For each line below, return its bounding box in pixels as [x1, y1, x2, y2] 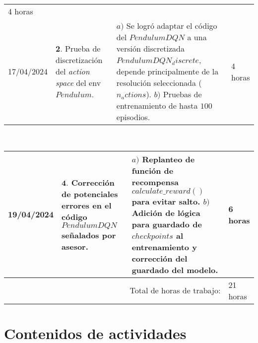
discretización [56, 54, 103, 66]
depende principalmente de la [116, 66, 219, 77]
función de [131, 164, 174, 176]
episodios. [116, 111, 150, 123]
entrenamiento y [131, 241, 197, 253]
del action [56, 66, 90, 77]
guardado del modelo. [131, 264, 218, 275]
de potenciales [62, 188, 118, 200]
